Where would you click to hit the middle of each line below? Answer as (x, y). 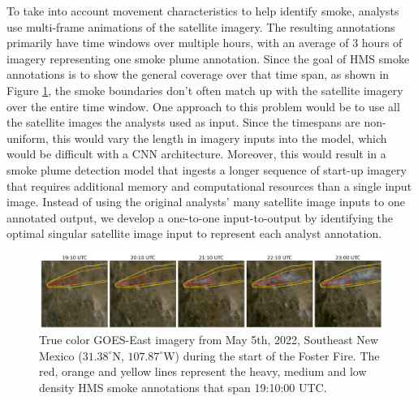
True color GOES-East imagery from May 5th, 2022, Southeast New (209, 340)
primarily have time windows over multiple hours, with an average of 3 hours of (205, 43)
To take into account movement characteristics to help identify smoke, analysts (203, 11)
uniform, (28, 138)
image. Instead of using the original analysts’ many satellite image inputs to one (206, 202)
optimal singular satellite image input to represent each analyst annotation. (194, 233)
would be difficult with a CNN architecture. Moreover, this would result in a (196, 154)
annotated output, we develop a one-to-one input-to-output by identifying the (200, 217)
